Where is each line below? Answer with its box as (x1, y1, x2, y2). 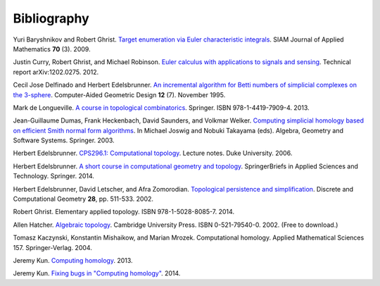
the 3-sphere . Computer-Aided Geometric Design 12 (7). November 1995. (13, 90, 226, 99)
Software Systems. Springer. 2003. (13, 136, 115, 144)
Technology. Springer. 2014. (13, 172, 95, 180)
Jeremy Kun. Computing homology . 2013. (13, 256, 133, 264)
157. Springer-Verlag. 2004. (13, 243, 93, 251)
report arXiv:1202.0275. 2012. (13, 68, 99, 76)
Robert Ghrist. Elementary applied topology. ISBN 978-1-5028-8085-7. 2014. (13, 208, 235, 216)
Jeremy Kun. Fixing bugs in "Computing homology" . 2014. (13, 269, 181, 278)
